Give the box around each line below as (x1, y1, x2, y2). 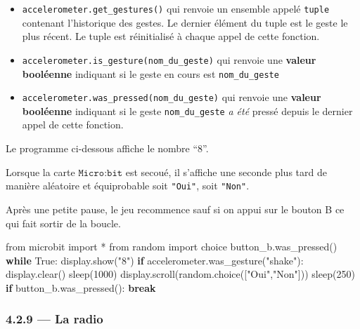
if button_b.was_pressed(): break (6, 280, 156, 295)
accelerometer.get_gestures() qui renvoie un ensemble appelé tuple (22, 1, 330, 15)
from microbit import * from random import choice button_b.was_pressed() (6, 239, 337, 254)
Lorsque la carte (6, 164, 75, 179)
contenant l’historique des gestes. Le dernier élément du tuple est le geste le (22, 15, 348, 29)
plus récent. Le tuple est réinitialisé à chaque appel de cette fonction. (22, 29, 320, 43)
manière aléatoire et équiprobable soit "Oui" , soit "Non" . (6, 178, 250, 193)
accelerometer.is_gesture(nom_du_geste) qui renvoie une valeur (22, 52, 316, 67)
